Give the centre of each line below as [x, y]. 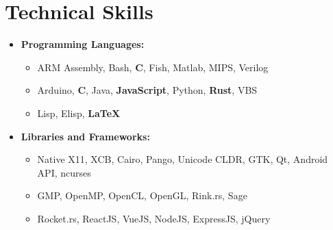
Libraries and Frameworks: [85, 136]
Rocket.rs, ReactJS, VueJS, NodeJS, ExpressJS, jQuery [154, 218]
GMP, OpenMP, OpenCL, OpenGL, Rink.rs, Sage [142, 195]
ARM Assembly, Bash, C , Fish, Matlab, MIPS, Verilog [153, 67]
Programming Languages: [83, 44]
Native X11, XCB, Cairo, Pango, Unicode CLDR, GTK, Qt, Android [183, 159]
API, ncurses [64, 172]
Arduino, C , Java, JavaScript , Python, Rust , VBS [147, 90]
